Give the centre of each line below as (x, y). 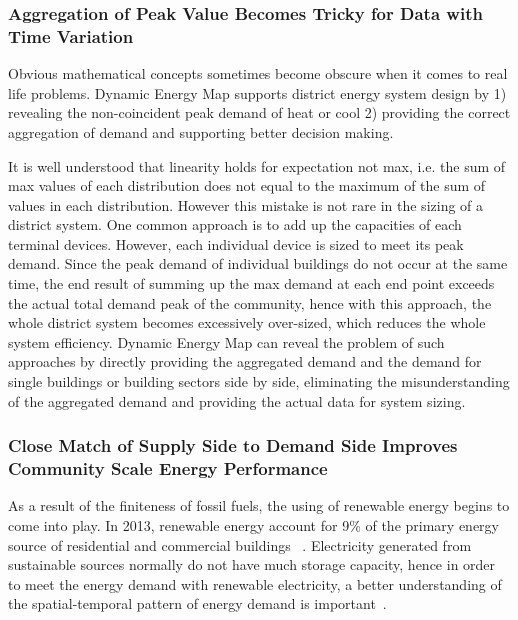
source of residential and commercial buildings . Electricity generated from (240, 544)
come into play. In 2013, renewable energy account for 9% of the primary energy (253, 524)
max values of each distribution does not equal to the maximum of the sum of (247, 185)
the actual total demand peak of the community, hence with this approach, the (250, 302)
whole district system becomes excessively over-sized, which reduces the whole (247, 322)
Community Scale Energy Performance (168, 468)
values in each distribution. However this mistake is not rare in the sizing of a (246, 204)
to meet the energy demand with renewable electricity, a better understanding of (255, 583)
